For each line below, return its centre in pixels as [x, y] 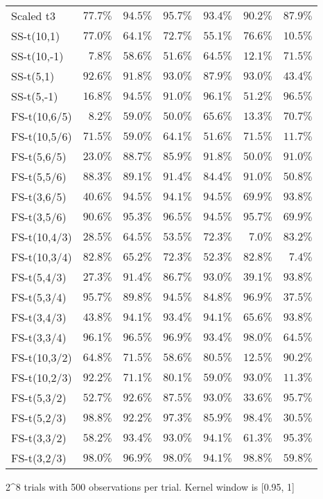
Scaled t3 [34, 16]
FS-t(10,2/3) [42, 377]
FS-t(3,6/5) [39, 196]
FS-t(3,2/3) [39, 458]
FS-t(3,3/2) [39, 438]
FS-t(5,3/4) [39, 297]
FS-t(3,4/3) [39, 317]
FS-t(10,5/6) [42, 136]
